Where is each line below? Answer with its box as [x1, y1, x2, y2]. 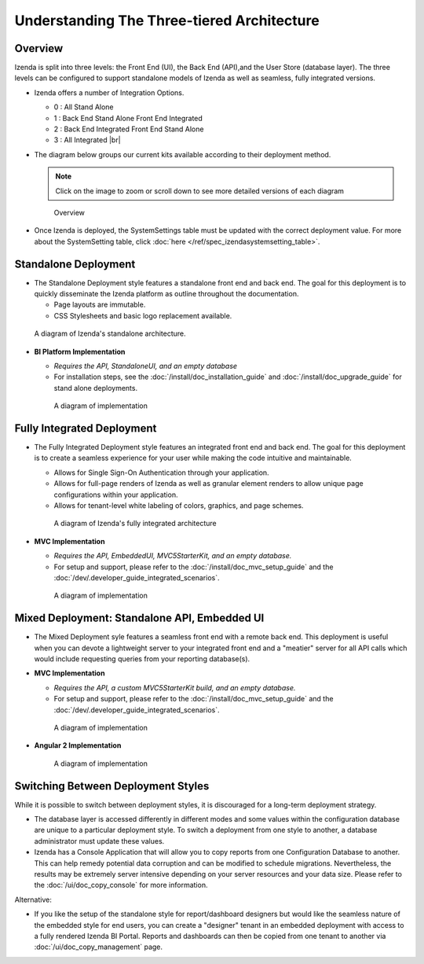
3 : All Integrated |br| [53, 135, 121, 145]
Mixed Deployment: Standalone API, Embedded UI [14, 612, 265, 625]
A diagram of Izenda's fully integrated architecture [53, 519, 217, 528]
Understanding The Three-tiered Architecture [14, 12, 320, 29]
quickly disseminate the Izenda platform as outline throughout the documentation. [34, 289, 299, 299]
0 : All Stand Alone [53, 102, 114, 112]
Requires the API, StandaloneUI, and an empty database [53, 362, 238, 370]
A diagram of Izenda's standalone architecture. [34, 329, 186, 338]
